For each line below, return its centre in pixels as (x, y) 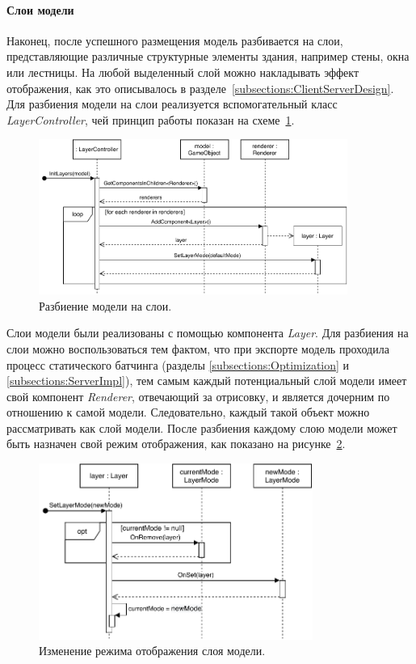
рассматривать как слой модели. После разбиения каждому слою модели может (202, 427)
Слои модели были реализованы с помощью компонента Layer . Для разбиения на (208, 333)
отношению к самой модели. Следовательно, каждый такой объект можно (188, 412)
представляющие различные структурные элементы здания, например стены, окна (208, 56)
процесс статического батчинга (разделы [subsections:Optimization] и (178, 364)
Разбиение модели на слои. (105, 305)
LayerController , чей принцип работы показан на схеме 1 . (151, 119)
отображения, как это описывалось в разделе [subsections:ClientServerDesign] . (200, 88)
